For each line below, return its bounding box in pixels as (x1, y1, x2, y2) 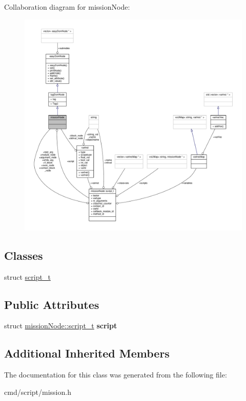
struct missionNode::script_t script (4, 320, 117, 331)
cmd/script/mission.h (4, 386, 71, 397)
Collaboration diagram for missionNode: (4, 2, 130, 12)
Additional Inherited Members (4, 345, 170, 361)
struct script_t (4, 271, 51, 282)
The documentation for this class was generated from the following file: (4, 369, 227, 380)
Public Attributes (4, 296, 99, 312)
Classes (4, 247, 43, 263)
